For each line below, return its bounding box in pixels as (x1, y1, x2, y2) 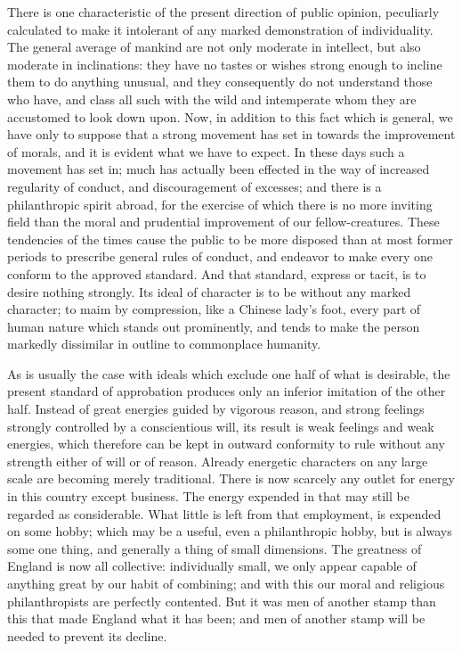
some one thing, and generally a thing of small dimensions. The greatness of (7, 539, 422, 557)
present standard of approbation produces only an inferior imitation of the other (7, 382, 446, 400)
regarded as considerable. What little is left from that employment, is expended (7, 504, 442, 523)
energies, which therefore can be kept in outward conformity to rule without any (7, 434, 445, 453)
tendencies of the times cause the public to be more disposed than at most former (7, 229, 453, 248)
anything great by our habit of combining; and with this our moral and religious (7, 574, 445, 592)
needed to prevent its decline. (7, 626, 167, 645)
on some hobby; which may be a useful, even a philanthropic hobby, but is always (7, 522, 452, 540)
